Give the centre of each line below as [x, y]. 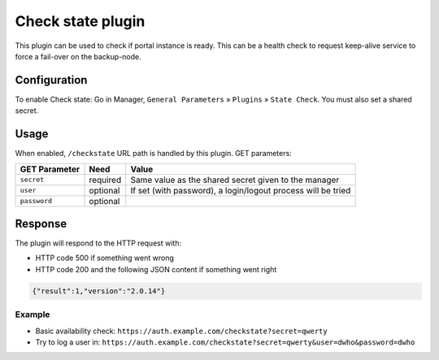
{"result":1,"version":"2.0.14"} [99, 291]
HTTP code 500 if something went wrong [104, 258]
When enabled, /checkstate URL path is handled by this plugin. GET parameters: [153, 154]
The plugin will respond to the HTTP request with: [98, 243]
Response [41, 223]
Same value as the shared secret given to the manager [235, 180]
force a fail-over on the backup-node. [78, 56]
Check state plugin [80, 21]
